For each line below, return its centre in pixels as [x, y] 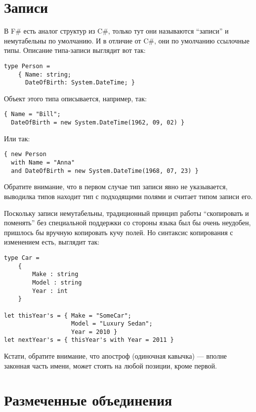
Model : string [57, 282]
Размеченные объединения [88, 399]
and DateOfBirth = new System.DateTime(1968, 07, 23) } [105, 171]
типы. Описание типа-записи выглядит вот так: [75, 50]
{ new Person [25, 154]
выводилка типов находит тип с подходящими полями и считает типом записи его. [128, 196]
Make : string [55, 274]
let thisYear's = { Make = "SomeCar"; [68, 315]
